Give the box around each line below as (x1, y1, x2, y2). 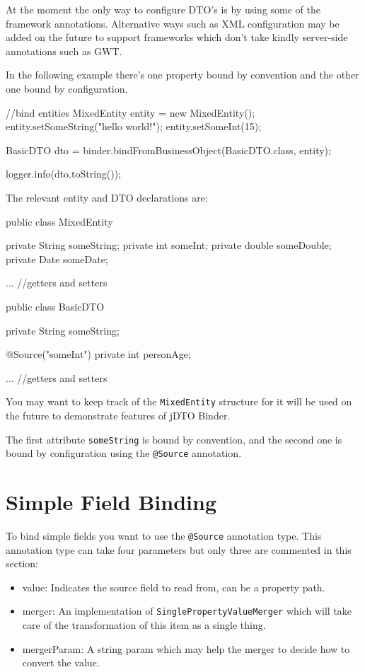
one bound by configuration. (6, 81, 128, 95)
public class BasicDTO (6, 299, 105, 313)
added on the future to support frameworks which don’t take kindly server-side (6, 30, 348, 45)
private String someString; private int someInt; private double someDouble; (6, 238, 332, 253)
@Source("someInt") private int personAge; (6, 347, 191, 361)
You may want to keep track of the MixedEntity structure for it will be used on (6, 394, 352, 409)
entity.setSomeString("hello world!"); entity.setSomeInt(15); (6, 119, 262, 134)
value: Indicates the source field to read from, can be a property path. (22, 579, 325, 594)
